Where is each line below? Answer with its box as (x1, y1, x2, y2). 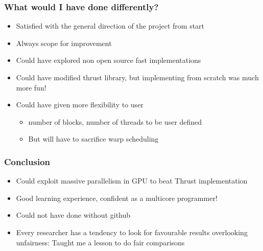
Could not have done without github (16, 210, 131, 220)
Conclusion (4, 155, 50, 168)
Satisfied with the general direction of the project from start (16, 20, 205, 31)
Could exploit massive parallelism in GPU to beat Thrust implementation (16, 175, 248, 186)
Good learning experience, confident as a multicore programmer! (16, 192, 218, 203)
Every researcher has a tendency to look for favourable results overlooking (16, 226, 248, 237)
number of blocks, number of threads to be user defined (28, 116, 202, 127)
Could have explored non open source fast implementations (16, 55, 201, 65)
